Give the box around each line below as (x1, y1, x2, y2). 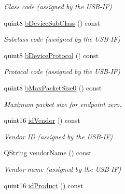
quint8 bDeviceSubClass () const (4, 17, 100, 28)
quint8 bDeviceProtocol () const (4, 50, 99, 60)
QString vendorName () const (4, 148, 92, 158)
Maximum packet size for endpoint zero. (4, 99, 122, 109)
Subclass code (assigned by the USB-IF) (4, 34, 121, 44)
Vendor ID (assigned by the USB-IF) (4, 131, 113, 141)
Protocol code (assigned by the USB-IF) (4, 66, 120, 76)
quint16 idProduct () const (4, 180, 83, 190)
